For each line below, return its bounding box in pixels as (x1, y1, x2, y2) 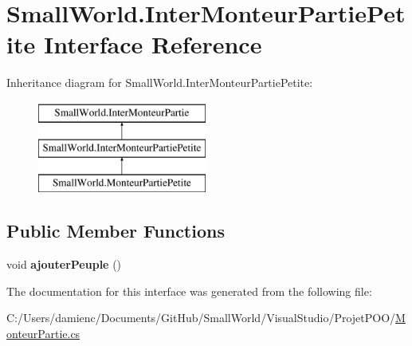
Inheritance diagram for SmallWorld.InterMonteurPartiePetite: (6, 74, 313, 91)
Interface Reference (43, 28, 262, 61)
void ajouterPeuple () (6, 256, 122, 273)
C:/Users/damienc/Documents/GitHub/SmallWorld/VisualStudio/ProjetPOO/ (6, 309, 396, 326)
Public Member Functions (6, 218, 225, 243)
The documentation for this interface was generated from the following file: (6, 282, 372, 299)
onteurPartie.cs (6, 324, 80, 341)
